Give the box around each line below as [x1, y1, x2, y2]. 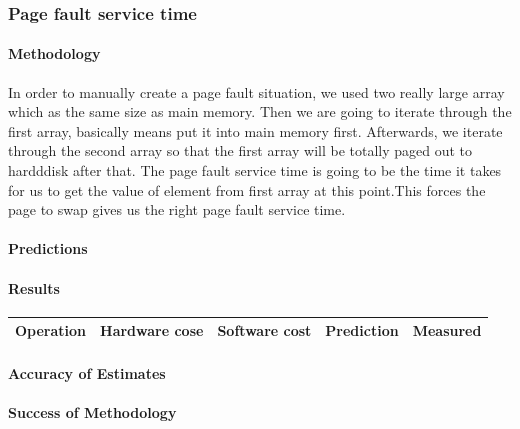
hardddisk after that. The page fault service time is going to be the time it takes [8, 160, 502, 181]
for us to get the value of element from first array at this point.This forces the [8, 179, 486, 200]
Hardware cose [100, 320, 204, 341]
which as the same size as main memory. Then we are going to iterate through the [8, 101, 512, 122]
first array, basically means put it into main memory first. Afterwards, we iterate [8, 120, 503, 141]
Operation [15, 320, 87, 341]
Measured [412, 320, 482, 341]
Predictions [8, 238, 88, 259]
